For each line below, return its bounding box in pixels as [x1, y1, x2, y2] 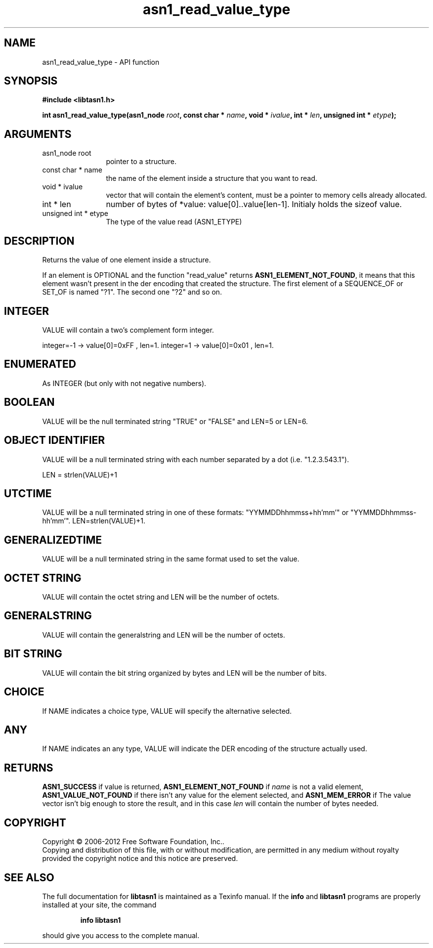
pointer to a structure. [106, 157, 177, 166]
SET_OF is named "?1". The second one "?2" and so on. [42, 288, 222, 297]
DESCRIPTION [4, 234, 75, 247]
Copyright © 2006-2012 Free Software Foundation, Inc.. [42, 837, 224, 846]
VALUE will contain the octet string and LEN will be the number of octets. [42, 593, 279, 602]
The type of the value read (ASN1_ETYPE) [106, 217, 242, 226]
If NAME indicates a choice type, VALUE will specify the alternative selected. [42, 706, 292, 715]
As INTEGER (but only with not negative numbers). [42, 379, 207, 388]
